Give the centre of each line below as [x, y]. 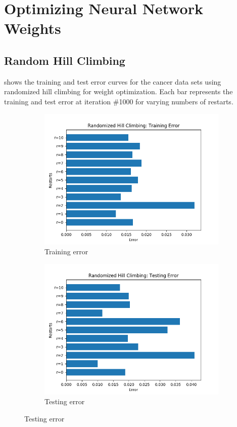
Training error [66, 251]
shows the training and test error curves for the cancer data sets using [113, 81]
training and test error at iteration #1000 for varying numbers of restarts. [119, 101]
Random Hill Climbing [65, 60]
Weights [33, 28]
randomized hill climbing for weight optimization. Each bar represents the [118, 91]
